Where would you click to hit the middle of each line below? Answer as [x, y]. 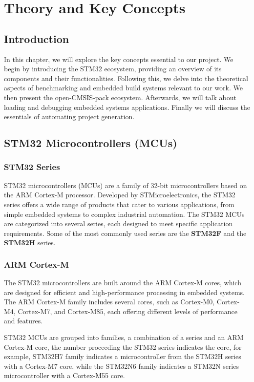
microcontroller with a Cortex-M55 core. [64, 375]
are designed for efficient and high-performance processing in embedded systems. [124, 292]
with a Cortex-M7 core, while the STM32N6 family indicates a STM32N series [121, 366]
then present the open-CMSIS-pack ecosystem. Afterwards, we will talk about [120, 97]
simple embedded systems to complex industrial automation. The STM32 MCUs [124, 214]
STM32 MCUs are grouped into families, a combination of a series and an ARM [124, 337]
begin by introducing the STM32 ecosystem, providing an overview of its [113, 69]
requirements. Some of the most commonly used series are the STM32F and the [125, 233]
